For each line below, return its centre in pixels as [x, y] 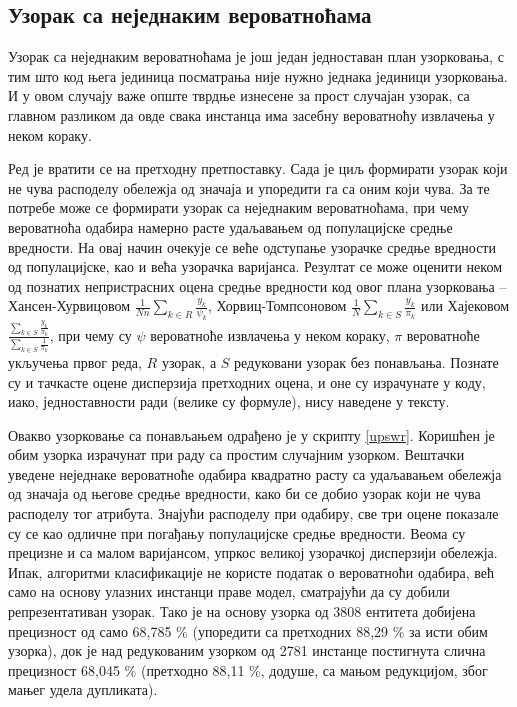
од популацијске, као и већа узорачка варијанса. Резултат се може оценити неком [255, 266]
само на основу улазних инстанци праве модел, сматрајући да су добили [229, 591]
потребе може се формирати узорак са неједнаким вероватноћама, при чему [238, 207]
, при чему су [90, 334]
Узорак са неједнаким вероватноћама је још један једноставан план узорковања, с [256, 56]
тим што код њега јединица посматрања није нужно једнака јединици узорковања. [258, 75]
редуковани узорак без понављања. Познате [366, 361]
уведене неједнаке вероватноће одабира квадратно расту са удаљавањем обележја [255, 473]
